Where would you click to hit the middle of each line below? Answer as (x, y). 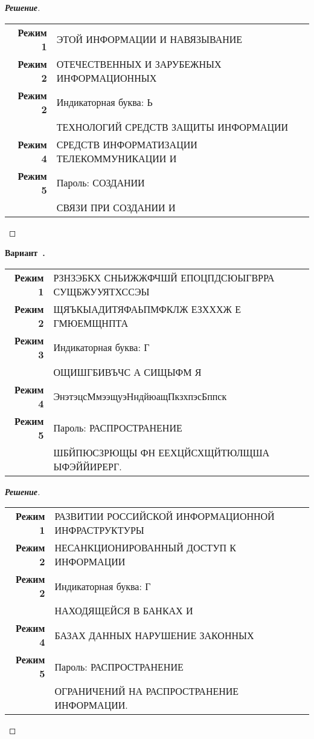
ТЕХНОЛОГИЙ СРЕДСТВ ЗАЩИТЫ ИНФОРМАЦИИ (172, 126)
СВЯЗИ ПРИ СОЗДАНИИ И (116, 207)
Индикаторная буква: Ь (104, 102)
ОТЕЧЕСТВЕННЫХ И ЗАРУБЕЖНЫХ (139, 64)
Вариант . (25, 253)
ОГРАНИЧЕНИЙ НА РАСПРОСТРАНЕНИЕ (147, 691)
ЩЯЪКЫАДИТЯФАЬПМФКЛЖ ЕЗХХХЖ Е (147, 309)
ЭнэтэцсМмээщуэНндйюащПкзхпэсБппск (140, 396)
